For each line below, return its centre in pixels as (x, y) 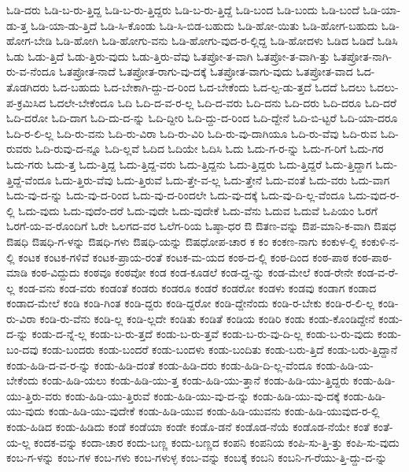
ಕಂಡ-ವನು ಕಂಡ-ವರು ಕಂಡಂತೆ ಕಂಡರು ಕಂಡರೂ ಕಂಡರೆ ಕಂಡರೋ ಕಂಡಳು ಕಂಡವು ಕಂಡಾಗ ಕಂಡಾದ (197, 287)
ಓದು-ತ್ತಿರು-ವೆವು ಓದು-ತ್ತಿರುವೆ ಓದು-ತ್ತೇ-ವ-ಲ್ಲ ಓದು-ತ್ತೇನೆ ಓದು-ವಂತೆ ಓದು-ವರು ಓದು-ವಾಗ (222, 179)
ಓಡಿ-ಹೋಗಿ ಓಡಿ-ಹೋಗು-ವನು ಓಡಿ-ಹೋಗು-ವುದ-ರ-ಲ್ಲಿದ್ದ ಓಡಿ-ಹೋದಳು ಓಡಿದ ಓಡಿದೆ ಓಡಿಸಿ (227, 41)
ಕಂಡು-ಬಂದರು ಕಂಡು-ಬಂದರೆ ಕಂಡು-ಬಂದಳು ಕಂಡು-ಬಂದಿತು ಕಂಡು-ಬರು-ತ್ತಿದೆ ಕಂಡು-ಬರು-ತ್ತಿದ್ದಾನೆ (220, 349)
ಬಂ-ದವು (22, 349)
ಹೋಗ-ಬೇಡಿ (29, 41)
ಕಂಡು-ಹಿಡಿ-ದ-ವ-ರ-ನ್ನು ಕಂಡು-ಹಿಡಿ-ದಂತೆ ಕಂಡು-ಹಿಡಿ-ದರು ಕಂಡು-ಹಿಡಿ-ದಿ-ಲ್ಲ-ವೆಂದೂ (160, 364)
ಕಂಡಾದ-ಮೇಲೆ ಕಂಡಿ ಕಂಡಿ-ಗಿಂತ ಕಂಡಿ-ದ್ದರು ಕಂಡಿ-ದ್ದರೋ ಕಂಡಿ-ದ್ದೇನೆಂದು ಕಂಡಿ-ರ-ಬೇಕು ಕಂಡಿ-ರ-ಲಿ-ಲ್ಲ (190, 303)
